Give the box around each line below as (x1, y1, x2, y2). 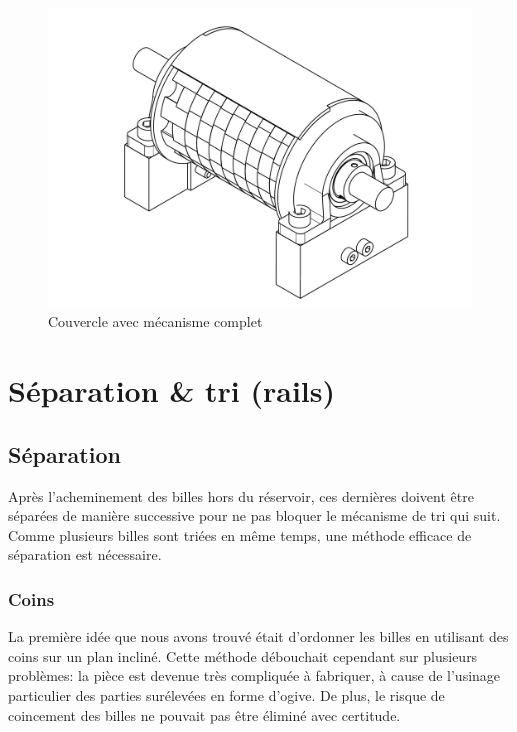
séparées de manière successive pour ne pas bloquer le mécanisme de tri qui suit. (8, 505, 501, 526)
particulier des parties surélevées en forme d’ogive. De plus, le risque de (8, 684, 445, 705)
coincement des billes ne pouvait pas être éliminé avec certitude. (8, 704, 401, 725)
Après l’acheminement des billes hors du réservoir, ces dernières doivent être (8, 485, 474, 506)
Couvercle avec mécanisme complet (48, 311, 263, 332)
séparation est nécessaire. (8, 544, 162, 565)
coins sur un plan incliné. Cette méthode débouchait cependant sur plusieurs (8, 645, 478, 666)
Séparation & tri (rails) (8, 370, 336, 411)
